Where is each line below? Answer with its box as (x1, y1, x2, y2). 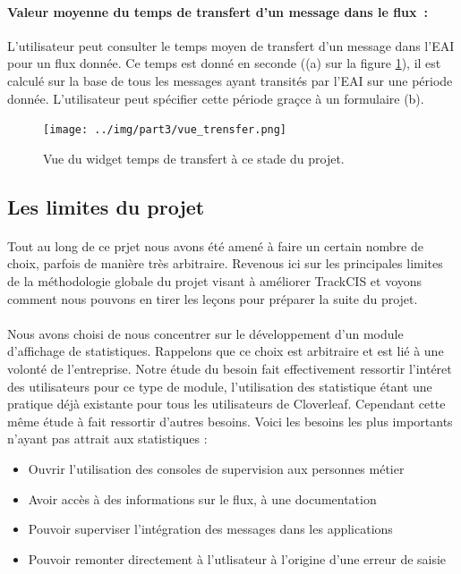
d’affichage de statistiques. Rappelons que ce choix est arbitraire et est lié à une (7, 342, 444, 360)
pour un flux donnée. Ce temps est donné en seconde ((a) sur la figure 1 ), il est (7, 54, 441, 72)
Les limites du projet (7, 192, 205, 220)
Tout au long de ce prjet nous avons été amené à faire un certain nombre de (7, 236, 423, 255)
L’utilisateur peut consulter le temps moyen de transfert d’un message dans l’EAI (7, 36, 455, 55)
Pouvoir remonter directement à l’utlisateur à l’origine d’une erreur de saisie (28, 549, 447, 568)
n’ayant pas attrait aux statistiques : (7, 429, 208, 448)
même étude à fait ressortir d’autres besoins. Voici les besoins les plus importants (7, 411, 453, 430)
